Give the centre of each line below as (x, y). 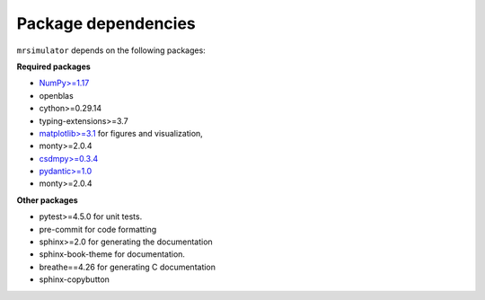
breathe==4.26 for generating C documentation (127, 267)
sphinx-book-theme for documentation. (112, 254)
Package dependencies (106, 23)
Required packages (54, 66)
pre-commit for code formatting (98, 229)
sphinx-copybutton (74, 279)
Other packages (47, 200)
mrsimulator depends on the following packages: (111, 50)
